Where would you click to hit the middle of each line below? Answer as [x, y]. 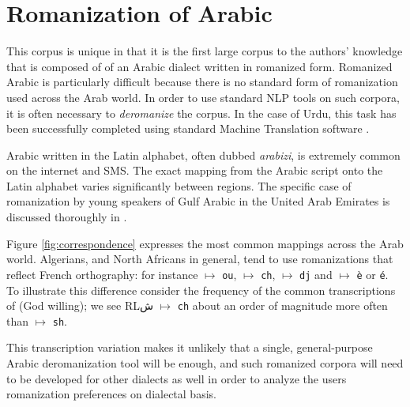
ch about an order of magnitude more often [282, 305]
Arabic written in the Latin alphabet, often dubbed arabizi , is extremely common [203, 155]
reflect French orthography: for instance [102, 274]
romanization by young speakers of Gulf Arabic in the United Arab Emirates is [198, 201]
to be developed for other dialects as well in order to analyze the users [177, 378]
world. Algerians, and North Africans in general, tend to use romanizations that [200, 259]
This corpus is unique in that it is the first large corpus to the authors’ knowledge [205, 51]
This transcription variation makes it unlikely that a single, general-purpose [190, 347]
